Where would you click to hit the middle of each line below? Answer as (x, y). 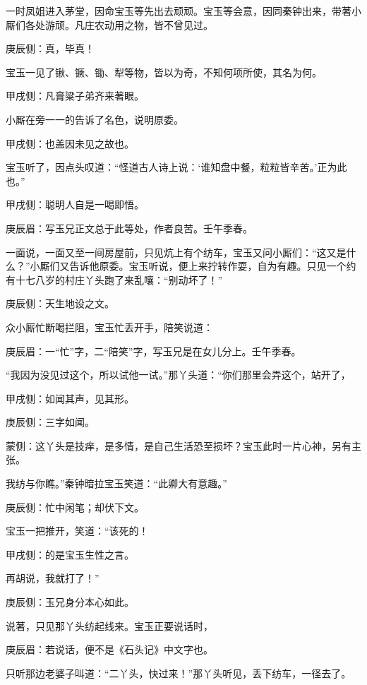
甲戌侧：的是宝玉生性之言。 (70, 554)
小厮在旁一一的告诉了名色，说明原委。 (95, 119)
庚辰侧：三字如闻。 (50, 422)
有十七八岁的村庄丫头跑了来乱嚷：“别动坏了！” (114, 279)
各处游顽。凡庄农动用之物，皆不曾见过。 (119, 24)
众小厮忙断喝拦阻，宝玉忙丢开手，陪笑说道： (109, 327)
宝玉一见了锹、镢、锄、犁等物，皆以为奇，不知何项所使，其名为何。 (164, 72)
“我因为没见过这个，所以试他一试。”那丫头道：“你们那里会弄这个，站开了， (178, 375)
